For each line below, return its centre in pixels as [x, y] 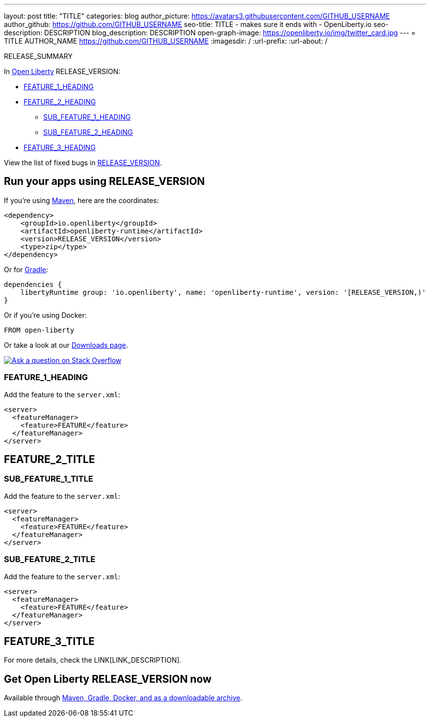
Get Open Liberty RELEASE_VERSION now [108, 679]
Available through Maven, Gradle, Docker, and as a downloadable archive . [123, 698]
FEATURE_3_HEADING [60, 147]
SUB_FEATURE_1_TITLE [49, 479]
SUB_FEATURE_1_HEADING [87, 117]
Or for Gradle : [26, 269]
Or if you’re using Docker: [45, 315]
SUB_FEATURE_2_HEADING [88, 132]
